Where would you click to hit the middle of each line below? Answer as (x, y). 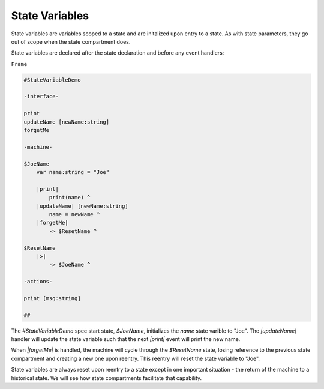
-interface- (41, 97)
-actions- (38, 282)
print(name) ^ (70, 198)
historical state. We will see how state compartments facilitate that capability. (106, 378)
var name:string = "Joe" (73, 172)
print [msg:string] (52, 298)
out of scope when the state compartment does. (71, 41)
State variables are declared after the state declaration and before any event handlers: (118, 53)
